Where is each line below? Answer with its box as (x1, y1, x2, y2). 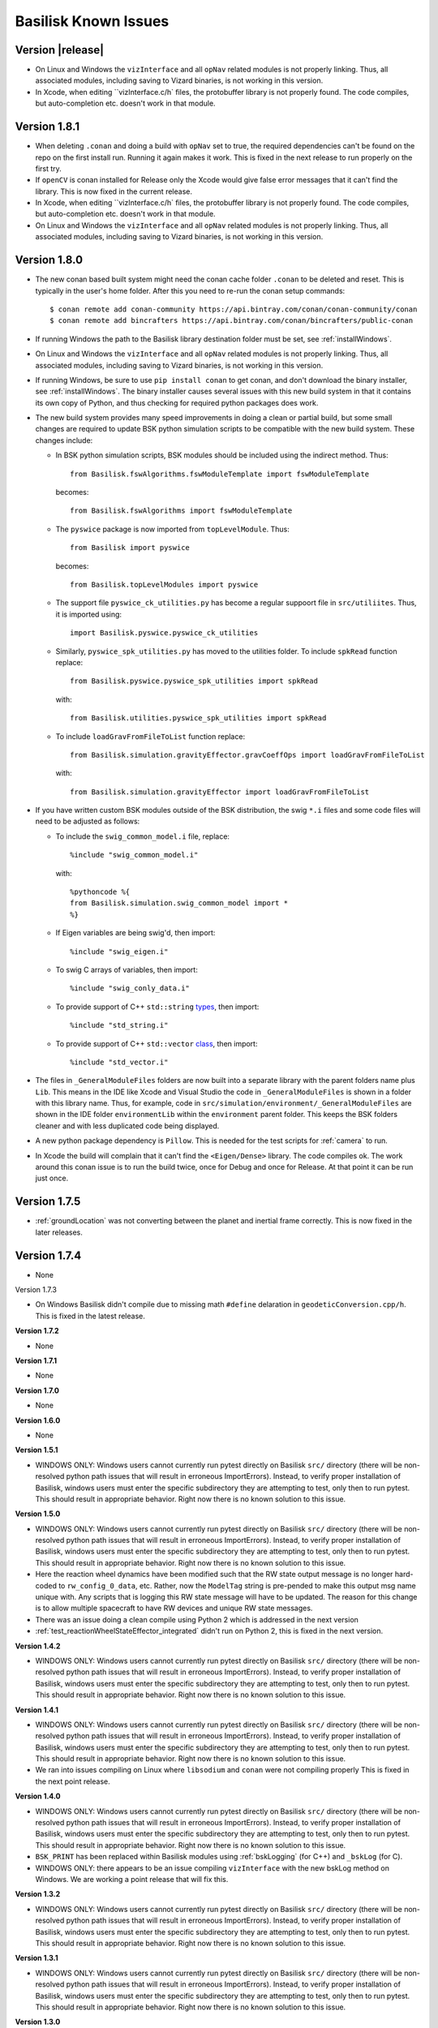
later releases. (35, 1227, 83, 1237)
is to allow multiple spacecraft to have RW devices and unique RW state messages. (35, 1603, 313, 1613)
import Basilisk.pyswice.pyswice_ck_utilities (70, 629, 259, 638)
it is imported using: (55, 609, 122, 619)
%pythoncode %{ (70, 887, 131, 896)
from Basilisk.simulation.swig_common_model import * (70, 899, 288, 908)
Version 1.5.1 (15, 1445, 58, 1455)
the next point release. (35, 1777, 110, 1786)
